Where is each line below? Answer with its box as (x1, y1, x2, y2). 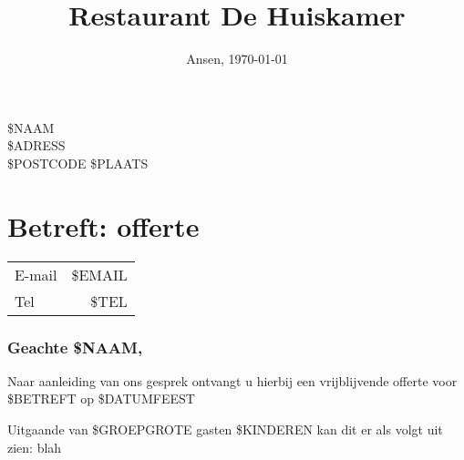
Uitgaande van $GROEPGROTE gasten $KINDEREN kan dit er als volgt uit (7, 420, 443, 439)
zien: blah (7, 437, 62, 456)
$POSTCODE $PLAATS (7, 153, 149, 172)
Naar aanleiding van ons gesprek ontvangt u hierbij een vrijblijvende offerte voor (7, 371, 458, 390)
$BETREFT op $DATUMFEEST (7, 389, 195, 408)
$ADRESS (7, 136, 66, 155)
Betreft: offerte (7, 207, 200, 244)
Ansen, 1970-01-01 (186, 49, 288, 68)
